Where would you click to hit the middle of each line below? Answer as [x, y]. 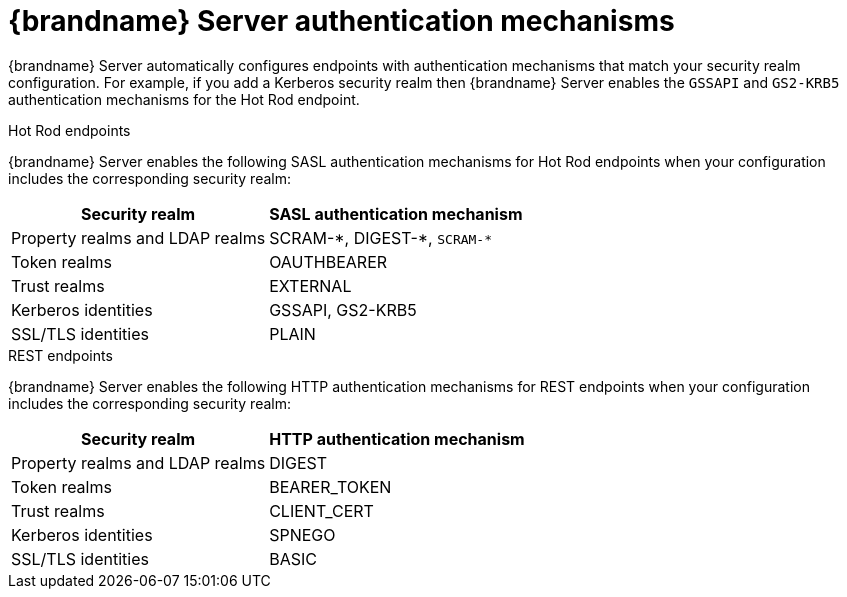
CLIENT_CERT [321, 510]
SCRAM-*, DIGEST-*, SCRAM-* [381, 237]
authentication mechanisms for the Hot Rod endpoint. [184, 99]
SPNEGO [302, 534]
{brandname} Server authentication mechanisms [341, 21]
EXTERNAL [310, 285]
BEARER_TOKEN [330, 486]
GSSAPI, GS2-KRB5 [343, 309]
